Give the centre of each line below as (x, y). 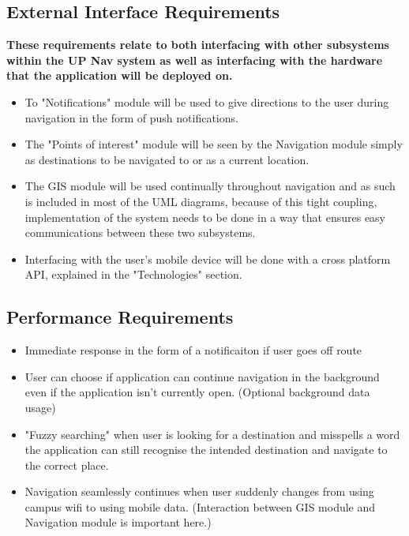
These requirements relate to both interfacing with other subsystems (198, 45)
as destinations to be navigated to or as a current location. (167, 159)
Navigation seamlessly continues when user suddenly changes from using (199, 491)
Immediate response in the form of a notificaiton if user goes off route (193, 350)
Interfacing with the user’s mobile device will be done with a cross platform (208, 259)
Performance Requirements (120, 317)
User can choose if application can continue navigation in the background (202, 376)
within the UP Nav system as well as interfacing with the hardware (195, 60)
